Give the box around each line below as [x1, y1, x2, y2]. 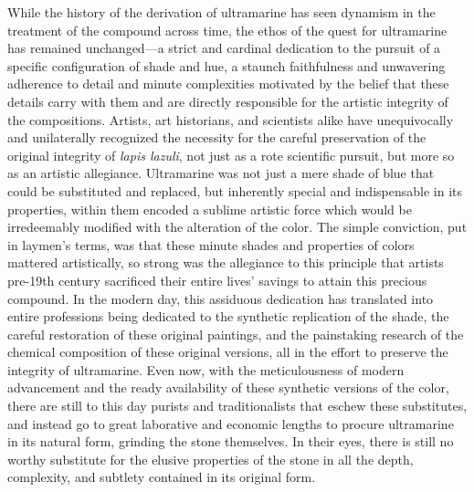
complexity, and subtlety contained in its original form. [7, 467, 316, 487]
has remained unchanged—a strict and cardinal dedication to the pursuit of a [7, 38, 441, 58]
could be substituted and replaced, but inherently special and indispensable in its [7, 181, 462, 200]
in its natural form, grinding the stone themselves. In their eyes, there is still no [7, 432, 454, 451]
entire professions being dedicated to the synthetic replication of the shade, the [7, 307, 449, 326]
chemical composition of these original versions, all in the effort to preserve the [7, 342, 448, 361]
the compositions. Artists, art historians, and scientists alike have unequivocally [7, 110, 454, 129]
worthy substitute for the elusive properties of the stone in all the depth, [7, 449, 414, 468]
